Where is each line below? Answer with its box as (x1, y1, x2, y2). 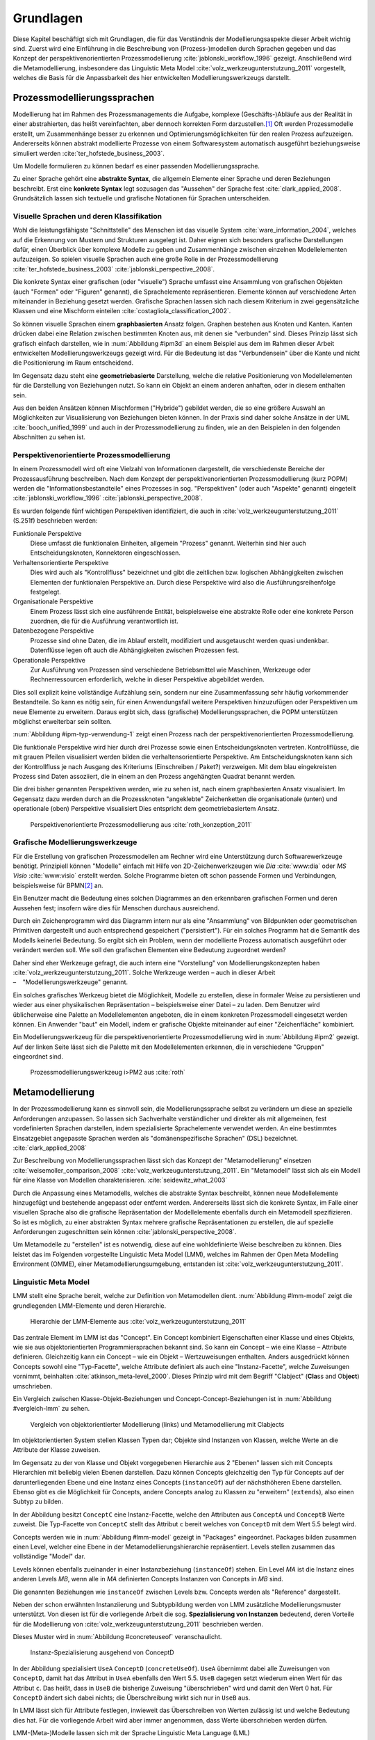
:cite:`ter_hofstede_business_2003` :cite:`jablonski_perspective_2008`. (12, 264, 215, 273)
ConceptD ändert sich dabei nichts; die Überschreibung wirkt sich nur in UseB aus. (12, 1693, 251, 1702)
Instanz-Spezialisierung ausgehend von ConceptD (30, 1648, 174, 1656)
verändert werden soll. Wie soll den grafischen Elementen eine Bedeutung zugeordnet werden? (12, 946, 286, 954)
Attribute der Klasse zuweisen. (12, 1446, 101, 1454)
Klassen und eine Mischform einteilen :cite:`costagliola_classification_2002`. (12, 307, 231, 315)
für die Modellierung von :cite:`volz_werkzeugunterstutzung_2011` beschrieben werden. (12, 1620, 264, 1628)
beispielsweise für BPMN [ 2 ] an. (12, 881, 103, 889)
